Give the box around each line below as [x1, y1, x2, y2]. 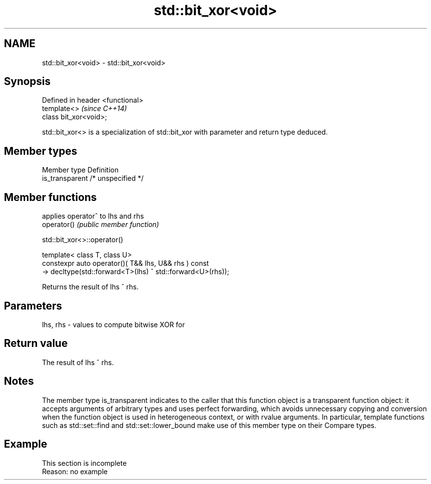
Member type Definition [42, 166, 119, 174]
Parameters [4, 299, 62, 312]
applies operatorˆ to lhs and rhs [42, 212, 144, 221]
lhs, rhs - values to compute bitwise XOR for [42, 320, 185, 329]
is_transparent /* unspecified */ [42, 174, 144, 183]
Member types [4, 144, 77, 157]
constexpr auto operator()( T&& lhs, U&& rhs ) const [42, 259, 209, 268]
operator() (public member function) [42, 220, 159, 229]
